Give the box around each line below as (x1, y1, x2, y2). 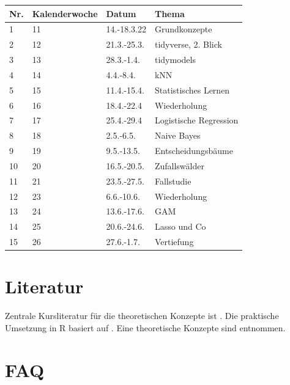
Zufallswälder (154, 159, 204, 172)
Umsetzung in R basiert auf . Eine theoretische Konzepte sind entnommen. (5, 321, 286, 334)
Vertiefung (154, 235, 194, 248)
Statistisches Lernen (154, 83, 230, 96)
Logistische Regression (154, 114, 239, 127)
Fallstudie (154, 174, 191, 187)
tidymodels (154, 53, 196, 66)
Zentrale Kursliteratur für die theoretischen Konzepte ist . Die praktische (5, 309, 279, 322)
